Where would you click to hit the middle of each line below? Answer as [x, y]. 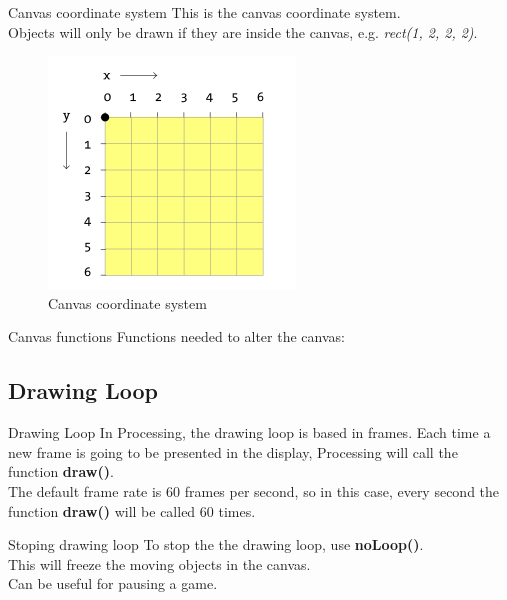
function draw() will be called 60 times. [132, 510]
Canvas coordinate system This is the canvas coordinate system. [204, 12]
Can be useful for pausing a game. [113, 583]
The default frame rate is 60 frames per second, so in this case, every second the [254, 490]
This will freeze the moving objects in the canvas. [159, 563]
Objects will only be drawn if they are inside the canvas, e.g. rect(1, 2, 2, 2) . [243, 31]
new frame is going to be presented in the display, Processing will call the [233, 451]
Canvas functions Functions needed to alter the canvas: [176, 336]
